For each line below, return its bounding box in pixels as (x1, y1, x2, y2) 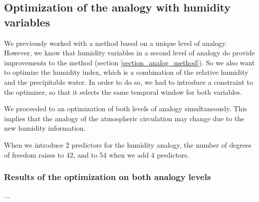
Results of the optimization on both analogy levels (4, 171, 211, 183)
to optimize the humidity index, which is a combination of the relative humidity (4, 67, 249, 77)
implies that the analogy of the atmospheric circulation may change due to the (4, 113, 245, 123)
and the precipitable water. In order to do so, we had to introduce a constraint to (4, 76, 253, 87)
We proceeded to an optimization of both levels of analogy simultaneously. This (4, 103, 248, 114)
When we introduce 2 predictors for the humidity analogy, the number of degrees (4, 139, 252, 150)
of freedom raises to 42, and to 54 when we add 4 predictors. (4, 149, 189, 160)
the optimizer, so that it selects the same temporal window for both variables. (4, 86, 242, 97)
